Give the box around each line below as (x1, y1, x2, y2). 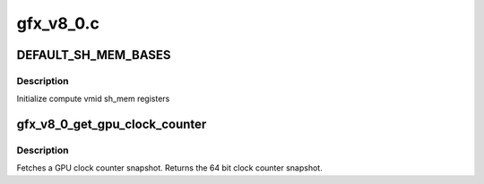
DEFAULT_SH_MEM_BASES (16, 47, 171, 63)
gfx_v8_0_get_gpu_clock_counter (16, 117, 207, 132)
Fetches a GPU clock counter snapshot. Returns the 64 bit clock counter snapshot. (16, 163, 323, 173)
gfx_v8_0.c (16, 13, 100, 33)
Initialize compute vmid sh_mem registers (16, 94, 170, 105)
